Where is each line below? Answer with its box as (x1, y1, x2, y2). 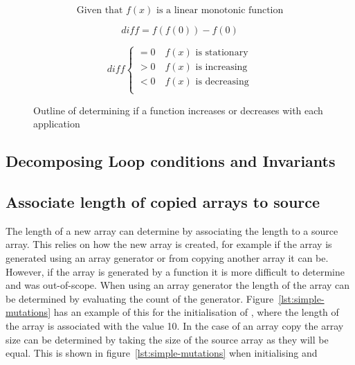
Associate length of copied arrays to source (6, 190, 320, 212)
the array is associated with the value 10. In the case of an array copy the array (6, 318, 344, 332)
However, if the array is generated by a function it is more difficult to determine (6, 264, 345, 278)
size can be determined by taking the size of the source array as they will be (6, 332, 329, 346)
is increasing (195, 62, 248, 73)
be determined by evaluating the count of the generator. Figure (6, 291, 274, 305)
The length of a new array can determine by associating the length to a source (6, 223, 338, 238)
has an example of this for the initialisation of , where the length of (53, 305, 339, 319)
